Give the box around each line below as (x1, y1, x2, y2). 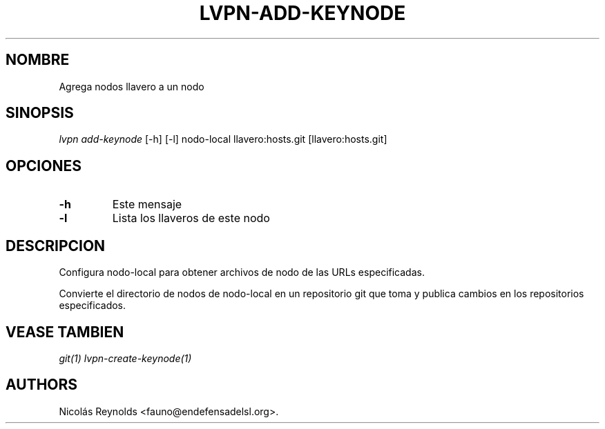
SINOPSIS (6, 104, 74, 122)
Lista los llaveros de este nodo (112, 211, 270, 226)
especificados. (59, 299, 126, 312)
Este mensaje (112, 197, 182, 212)
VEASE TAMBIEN (6, 323, 124, 341)
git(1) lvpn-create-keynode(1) (59, 352, 192, 364)
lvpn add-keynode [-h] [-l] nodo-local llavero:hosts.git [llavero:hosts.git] (59, 133, 387, 146)
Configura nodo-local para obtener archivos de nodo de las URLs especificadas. (59, 266, 425, 279)
